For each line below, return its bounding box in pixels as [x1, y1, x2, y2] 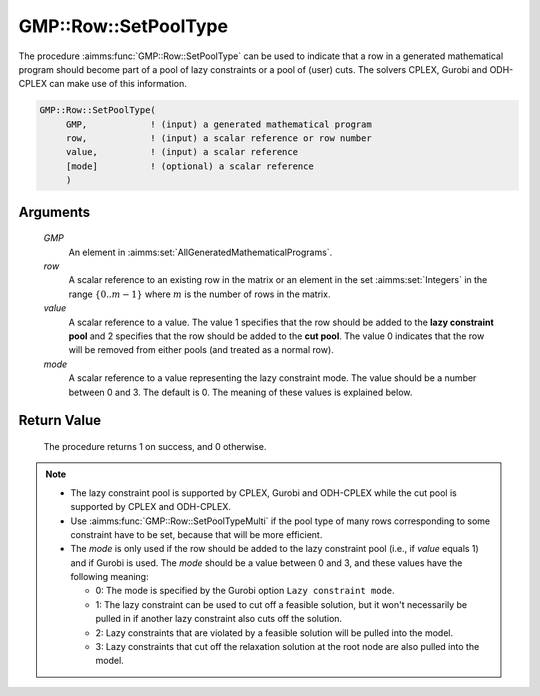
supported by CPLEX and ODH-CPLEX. [70, 501, 232, 513]
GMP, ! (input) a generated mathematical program [65, 118, 372, 130]
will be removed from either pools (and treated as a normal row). [68, 344, 334, 356]
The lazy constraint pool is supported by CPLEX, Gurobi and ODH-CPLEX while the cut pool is [70, 486, 457, 499]
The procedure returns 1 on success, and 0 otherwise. [43, 440, 267, 452]
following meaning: [70, 571, 149, 583]
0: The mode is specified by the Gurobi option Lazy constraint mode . [95, 585, 395, 597]
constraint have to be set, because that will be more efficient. [70, 528, 323, 540]
